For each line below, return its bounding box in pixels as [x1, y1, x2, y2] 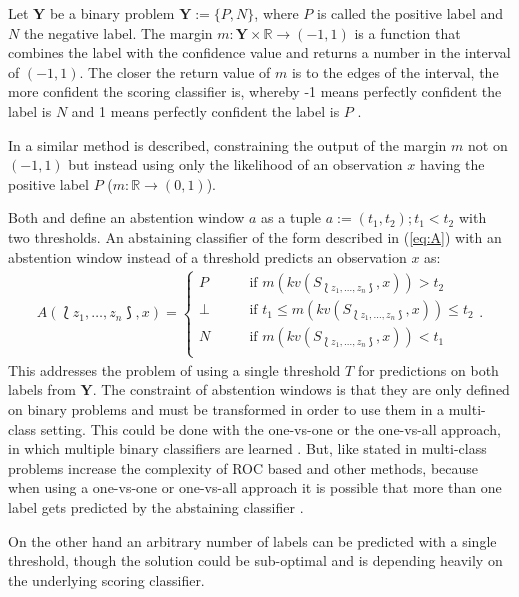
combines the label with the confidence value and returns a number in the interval [8, 42, 511, 63]
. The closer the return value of [79, 61, 271, 82]
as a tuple [261, 207, 322, 228]
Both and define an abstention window [8, 207, 245, 228]
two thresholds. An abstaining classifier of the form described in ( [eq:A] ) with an [8, 226, 502, 247]
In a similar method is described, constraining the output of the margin [8, 134, 447, 155]
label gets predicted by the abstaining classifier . [8, 496, 304, 517]
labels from [8, 379, 76, 400]
